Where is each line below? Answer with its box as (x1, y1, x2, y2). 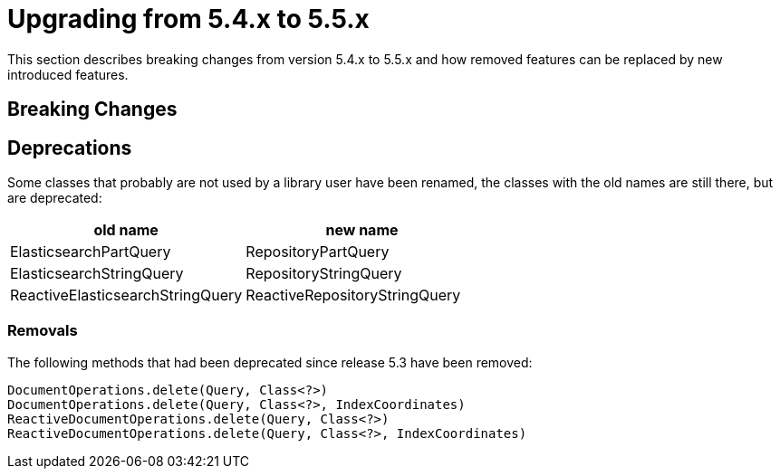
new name (325, 221, 399, 240)
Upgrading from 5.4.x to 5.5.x (7, 4, 370, 34)
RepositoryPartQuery (246, 243, 390, 262)
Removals (7, 321, 78, 340)
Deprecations (7, 136, 132, 159)
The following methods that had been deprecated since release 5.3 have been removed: (7, 354, 533, 370)
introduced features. (7, 66, 129, 82)
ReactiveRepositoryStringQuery (246, 286, 461, 305)
